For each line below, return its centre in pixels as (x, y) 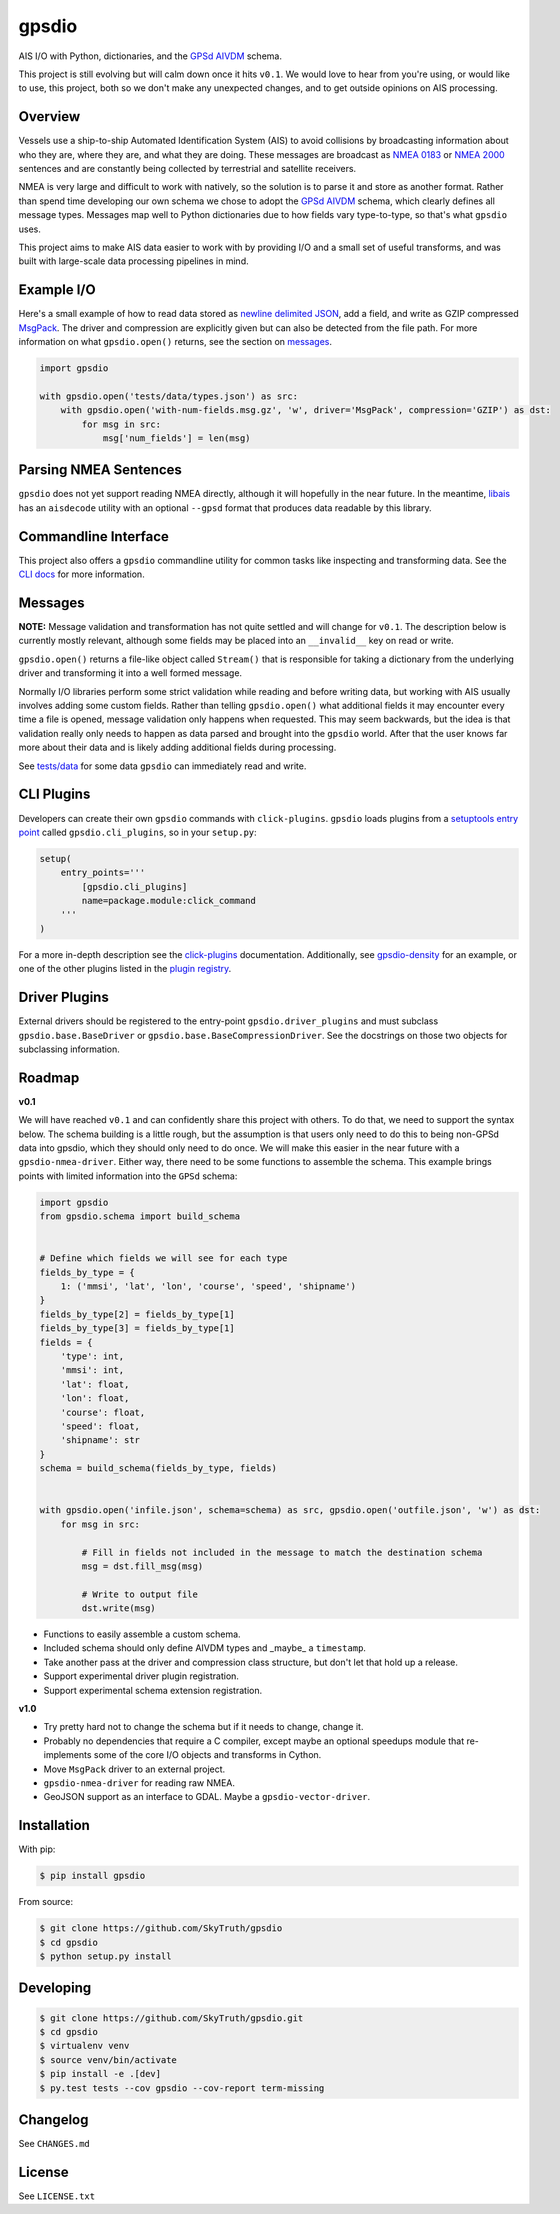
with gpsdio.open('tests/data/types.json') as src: (169, 396)
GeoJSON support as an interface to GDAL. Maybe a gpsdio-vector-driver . (207, 1797)
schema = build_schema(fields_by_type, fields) (158, 1468)
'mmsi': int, (92, 1370)
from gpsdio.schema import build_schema (139, 1216)
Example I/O (57, 290)
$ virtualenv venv (84, 2046)
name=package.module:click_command (169, 901)
